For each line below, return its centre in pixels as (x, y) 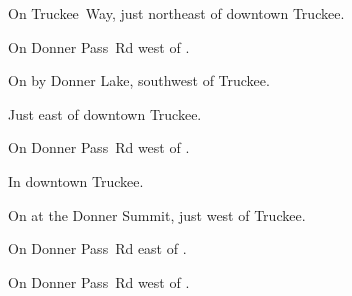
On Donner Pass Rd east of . (97, 248)
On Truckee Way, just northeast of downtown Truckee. (176, 13)
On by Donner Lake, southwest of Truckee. (139, 80)
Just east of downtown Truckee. (105, 113)
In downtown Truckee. (76, 180)
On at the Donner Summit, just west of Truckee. (157, 214)
